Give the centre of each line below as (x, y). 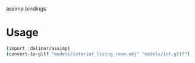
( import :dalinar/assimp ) (38, 48)
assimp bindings (26, 9)
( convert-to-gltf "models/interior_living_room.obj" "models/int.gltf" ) (98, 54)
